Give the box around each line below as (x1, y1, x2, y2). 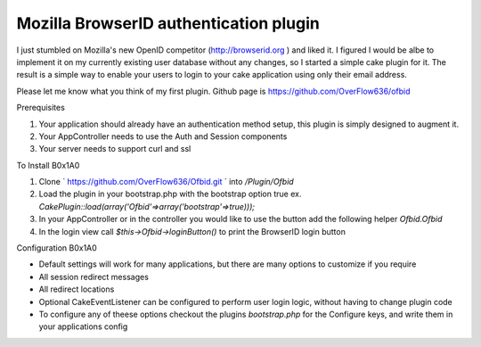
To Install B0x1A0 (16, 160, 80, 170)
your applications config (38, 321, 128, 332)
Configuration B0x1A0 (16, 243, 97, 253)
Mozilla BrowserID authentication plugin (16, 13, 320, 33)
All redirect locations (38, 284, 115, 294)
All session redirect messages (38, 271, 149, 282)
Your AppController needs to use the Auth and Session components (38, 130, 288, 142)
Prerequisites (16, 103, 66, 113)
